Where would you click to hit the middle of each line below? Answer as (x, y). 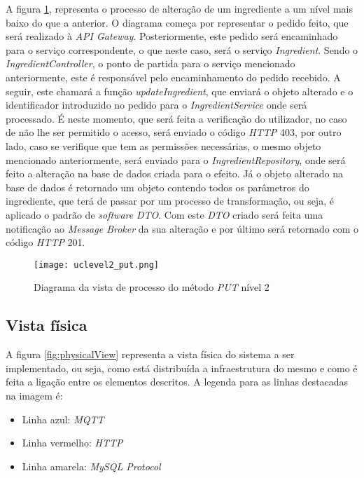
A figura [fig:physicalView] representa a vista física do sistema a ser (150, 354)
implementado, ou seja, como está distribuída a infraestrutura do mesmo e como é (182, 368)
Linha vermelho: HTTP (72, 443)
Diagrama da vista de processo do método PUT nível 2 (152, 287)
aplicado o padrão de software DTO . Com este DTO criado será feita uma (164, 214)
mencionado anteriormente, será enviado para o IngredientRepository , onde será (176, 159)
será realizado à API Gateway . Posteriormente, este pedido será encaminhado (172, 36)
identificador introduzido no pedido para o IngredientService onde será (156, 105)
